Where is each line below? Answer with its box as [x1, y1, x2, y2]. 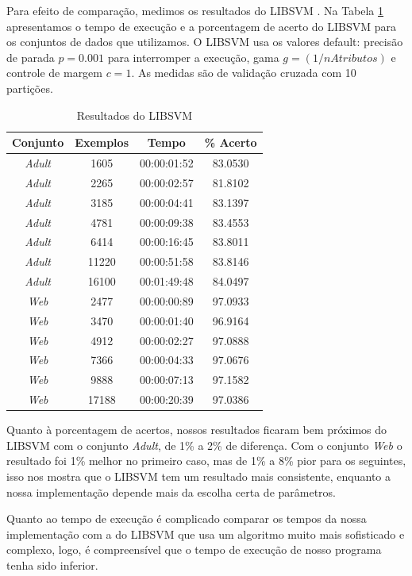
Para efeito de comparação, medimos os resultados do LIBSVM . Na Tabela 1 [6, 2, 384, 18]
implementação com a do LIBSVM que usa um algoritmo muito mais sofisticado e [6, 525, 405, 542]
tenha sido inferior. [6, 556, 98, 573]
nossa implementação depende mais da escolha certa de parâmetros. [6, 483, 337, 500]
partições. [6, 79, 53, 96]
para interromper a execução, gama [107, 48, 279, 65]
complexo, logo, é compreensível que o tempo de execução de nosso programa [6, 541, 382, 558]
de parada [6, 48, 55, 65]
